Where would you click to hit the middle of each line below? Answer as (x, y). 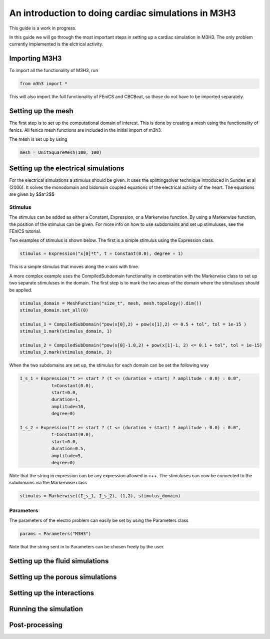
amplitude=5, (67, 455)
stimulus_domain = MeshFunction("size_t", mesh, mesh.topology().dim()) (111, 303)
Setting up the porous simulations (63, 577)
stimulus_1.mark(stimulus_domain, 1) (66, 331)
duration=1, (66, 400)
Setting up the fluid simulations (59, 561)
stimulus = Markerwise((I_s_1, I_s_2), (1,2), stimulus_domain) (100, 496)
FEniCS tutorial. (25, 231)
